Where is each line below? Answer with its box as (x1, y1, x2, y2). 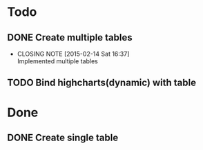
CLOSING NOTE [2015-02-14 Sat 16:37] (17, 50, 130, 58)
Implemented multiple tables (17, 57, 98, 65)
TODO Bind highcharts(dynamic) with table (7, 77, 197, 89)
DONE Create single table (7, 131, 119, 143)
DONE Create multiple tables (7, 32, 133, 43)
